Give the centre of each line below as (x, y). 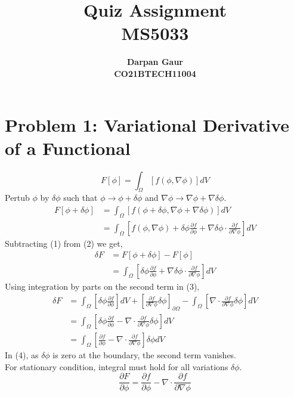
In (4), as (22, 355)
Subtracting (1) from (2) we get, (64, 243)
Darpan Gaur (155, 62)
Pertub (17, 198)
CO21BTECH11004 (155, 73)
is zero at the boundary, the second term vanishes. (144, 355)
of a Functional (68, 148)
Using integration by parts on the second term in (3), (102, 286)
